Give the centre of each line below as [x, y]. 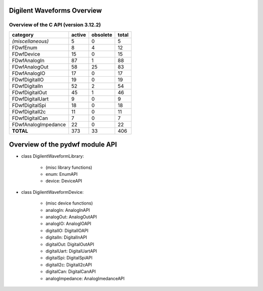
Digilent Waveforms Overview [56, 10]
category [23, 35]
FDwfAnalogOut [30, 67]
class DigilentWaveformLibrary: [53, 156]
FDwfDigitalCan [30, 118]
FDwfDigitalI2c [29, 111]
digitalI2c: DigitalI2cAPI [69, 265]
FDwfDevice [26, 54]
